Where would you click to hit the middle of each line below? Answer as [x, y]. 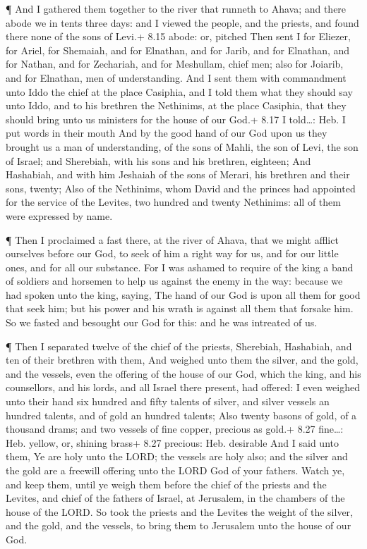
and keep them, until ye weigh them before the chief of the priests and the [166, 484]
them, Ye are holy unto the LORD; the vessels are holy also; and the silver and [177, 456]
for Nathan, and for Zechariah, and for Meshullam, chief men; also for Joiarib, [175, 64]
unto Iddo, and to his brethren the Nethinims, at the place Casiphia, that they [176, 105]
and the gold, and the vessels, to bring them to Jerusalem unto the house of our [179, 525]
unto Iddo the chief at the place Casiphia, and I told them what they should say [179, 91]
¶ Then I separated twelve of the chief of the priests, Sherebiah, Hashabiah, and [179, 346]
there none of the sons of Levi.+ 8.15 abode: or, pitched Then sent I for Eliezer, [178, 36]
